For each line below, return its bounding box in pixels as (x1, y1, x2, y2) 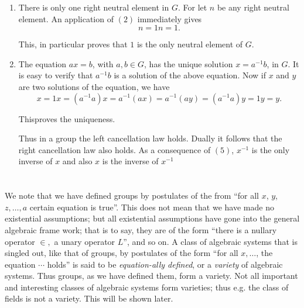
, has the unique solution (144, 57, 233, 70)
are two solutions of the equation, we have (18, 80, 170, 92)
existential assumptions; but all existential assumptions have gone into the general (5, 212, 300, 224)
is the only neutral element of (136, 38, 243, 50)
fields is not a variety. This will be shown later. (5, 292, 173, 304)
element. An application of (18, 12, 114, 25)
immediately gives (137, 12, 202, 25)
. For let (177, 1, 207, 13)
